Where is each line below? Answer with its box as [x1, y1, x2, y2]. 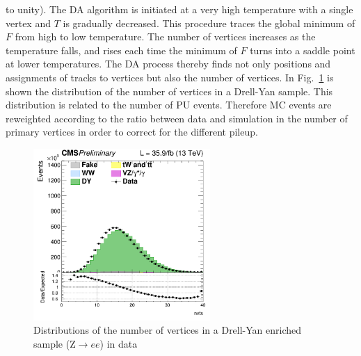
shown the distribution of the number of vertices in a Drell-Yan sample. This [6, 83, 333, 98]
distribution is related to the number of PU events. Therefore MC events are [6, 97, 332, 112]
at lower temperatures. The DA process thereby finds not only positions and [6, 56, 331, 71]
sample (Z [33, 336, 76, 350]
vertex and [6, 15, 51, 30]
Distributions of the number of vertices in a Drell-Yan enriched [33, 323, 302, 337]
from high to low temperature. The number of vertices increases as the [15, 29, 316, 44]
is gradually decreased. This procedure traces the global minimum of [63, 15, 355, 30]
